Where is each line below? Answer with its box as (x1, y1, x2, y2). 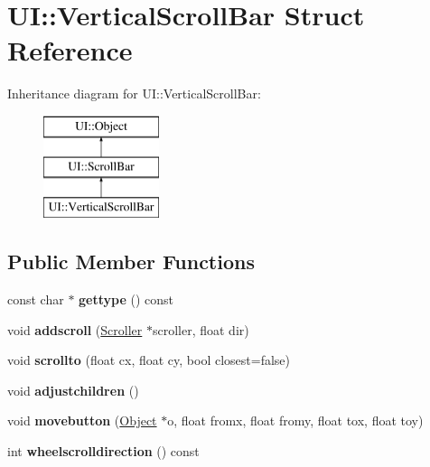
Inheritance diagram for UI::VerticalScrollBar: (7, 84, 261, 103)
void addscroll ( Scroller (7, 320, 143, 339)
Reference (7, 32, 133, 69)
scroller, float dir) (152, 320, 249, 339)
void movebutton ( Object (7, 411, 157, 430)
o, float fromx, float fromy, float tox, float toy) (167, 411, 424, 430)
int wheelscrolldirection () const (7, 442, 200, 461)
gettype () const (79, 290, 174, 309)
